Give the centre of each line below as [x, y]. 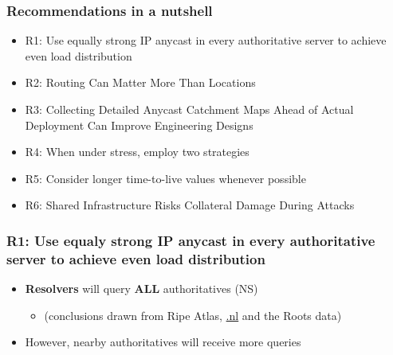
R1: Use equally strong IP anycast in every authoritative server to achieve [206, 40]
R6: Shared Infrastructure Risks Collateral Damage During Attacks [190, 205]
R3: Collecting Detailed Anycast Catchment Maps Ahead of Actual [189, 109]
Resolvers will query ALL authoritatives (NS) [141, 289]
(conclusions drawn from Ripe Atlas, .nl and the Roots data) [193, 315]
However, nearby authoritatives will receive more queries [163, 342]
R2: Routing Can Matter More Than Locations [140, 82]
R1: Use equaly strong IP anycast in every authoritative [191, 240]
